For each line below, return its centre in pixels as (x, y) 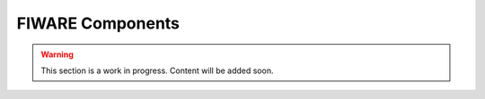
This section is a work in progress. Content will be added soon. (157, 70)
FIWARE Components (98, 23)
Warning (57, 54)
